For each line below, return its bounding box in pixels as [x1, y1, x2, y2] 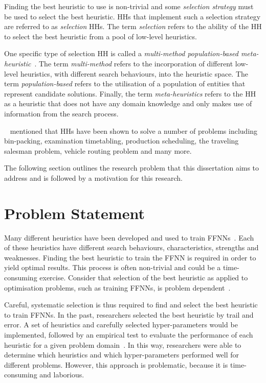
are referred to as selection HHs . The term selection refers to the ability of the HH [4, 21, 262, 32]
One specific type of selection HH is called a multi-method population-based [4, 48, 238, 59]
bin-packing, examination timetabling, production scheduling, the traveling [4, 135, 239, 146]
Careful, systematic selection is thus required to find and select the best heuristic [4, 299, 258, 310]
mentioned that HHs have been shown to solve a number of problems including [10, 125, 258, 136]
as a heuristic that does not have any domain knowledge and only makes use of [4, 98, 252, 109]
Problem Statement [4, 202, 145, 223]
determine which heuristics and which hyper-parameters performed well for [4, 349, 239, 360]
